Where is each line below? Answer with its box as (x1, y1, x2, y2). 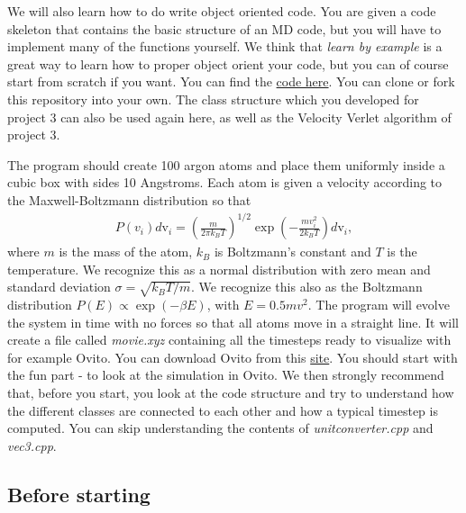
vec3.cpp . (7, 436, 57, 454)
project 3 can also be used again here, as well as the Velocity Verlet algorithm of (7, 107, 452, 126)
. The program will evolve (307, 295, 450, 314)
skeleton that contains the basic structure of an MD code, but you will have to (7, 19, 442, 38)
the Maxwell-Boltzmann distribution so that (7, 190, 251, 209)
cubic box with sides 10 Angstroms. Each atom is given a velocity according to (7, 173, 443, 192)
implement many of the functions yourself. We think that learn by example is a (7, 37, 443, 56)
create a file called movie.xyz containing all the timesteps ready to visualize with (7, 330, 452, 349)
